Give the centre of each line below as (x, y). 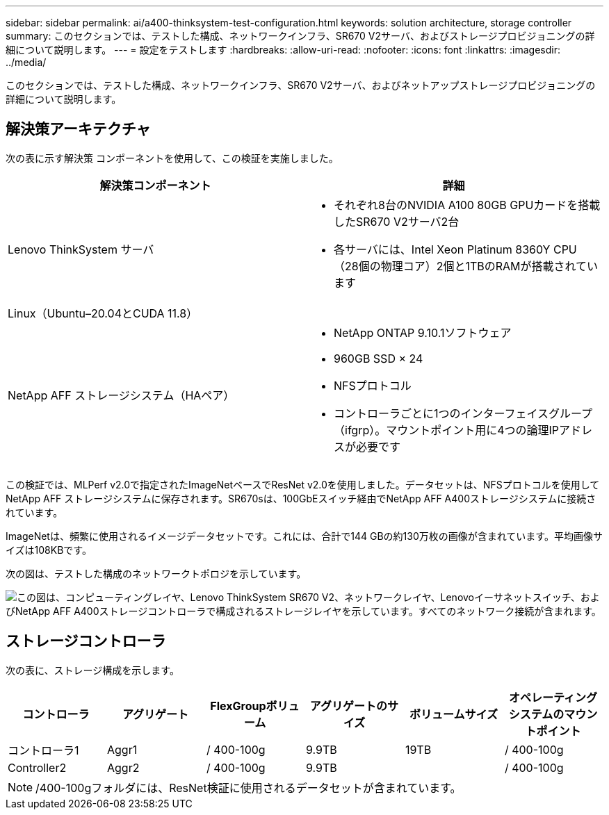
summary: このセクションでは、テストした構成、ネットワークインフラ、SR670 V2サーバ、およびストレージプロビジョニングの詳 (300, 36)
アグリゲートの (349, 706)
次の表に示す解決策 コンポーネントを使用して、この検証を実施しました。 (172, 158)
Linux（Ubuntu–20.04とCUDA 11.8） (103, 313)
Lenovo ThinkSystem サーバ (81, 249)
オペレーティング (553, 697)
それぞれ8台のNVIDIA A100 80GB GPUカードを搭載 (467, 205)
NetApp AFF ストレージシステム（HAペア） (121, 395)
